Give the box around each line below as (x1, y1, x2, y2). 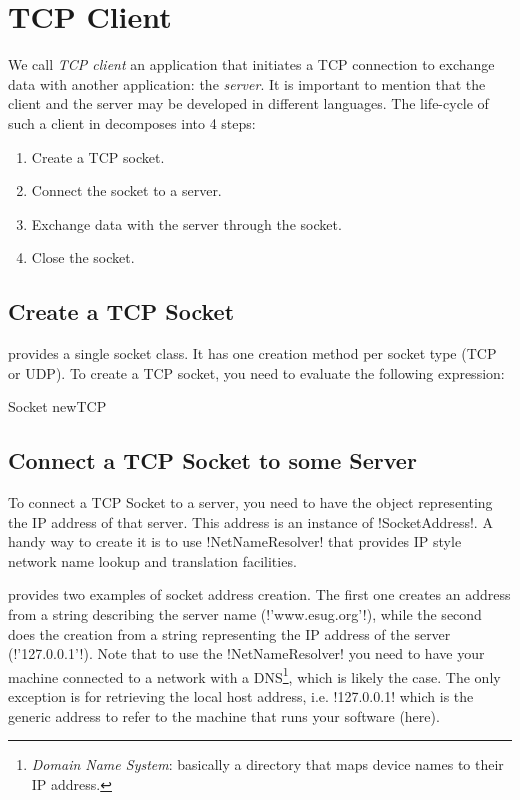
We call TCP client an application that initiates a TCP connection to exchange (8, 54, 495, 75)
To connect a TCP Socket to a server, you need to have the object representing (8, 492, 493, 513)
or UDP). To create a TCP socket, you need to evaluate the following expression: (8, 362, 505, 383)
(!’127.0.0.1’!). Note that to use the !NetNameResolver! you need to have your (8, 643, 485, 664)
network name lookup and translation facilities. (8, 550, 297, 571)
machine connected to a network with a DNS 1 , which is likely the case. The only (8, 663, 501, 687)
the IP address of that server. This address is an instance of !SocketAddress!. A (8, 511, 493, 532)
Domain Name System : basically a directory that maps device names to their (31, 754, 504, 775)
